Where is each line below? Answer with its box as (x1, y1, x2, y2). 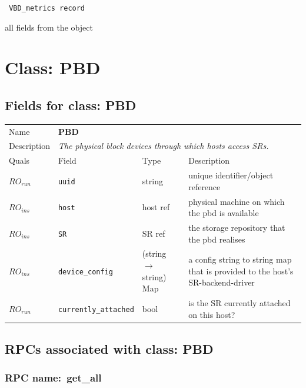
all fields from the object (5, 21, 93, 33)
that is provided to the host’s (188, 264, 294, 277)
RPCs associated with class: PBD (5, 340, 214, 358)
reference (188, 180, 221, 193)
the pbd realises (188, 233, 245, 245)
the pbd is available (188, 207, 259, 219)
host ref (142, 201, 170, 213)
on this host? (188, 308, 235, 320)
